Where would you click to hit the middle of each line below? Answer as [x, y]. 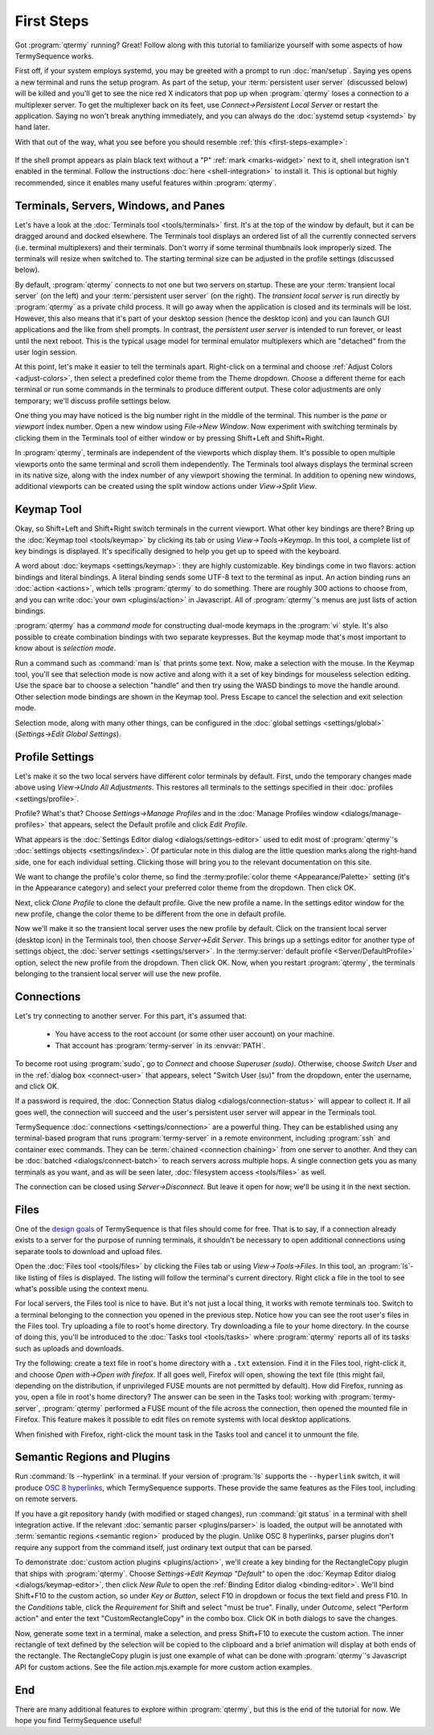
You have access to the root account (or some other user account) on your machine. [195, 1034]
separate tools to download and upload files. [88, 1251]
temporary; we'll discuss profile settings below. [93, 400]
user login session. [46, 352]
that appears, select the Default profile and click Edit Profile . [148, 825]
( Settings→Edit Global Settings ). [68, 734]
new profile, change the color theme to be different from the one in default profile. [151, 914]
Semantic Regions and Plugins [92, 1457]
